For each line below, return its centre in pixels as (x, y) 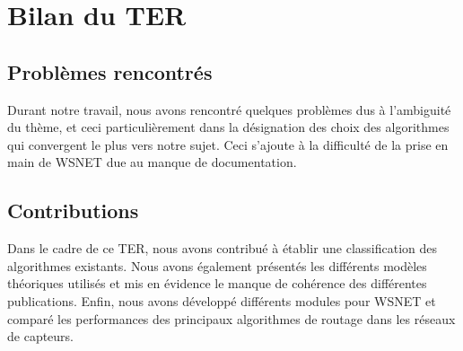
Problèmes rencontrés (110, 71)
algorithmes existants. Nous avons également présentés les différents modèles (217, 265)
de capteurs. (41, 336)
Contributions (73, 211)
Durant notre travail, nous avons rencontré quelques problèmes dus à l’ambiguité (229, 109)
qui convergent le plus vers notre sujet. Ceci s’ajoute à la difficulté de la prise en (228, 144)
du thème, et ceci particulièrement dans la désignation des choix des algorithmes (228, 127)
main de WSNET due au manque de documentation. (152, 162)
